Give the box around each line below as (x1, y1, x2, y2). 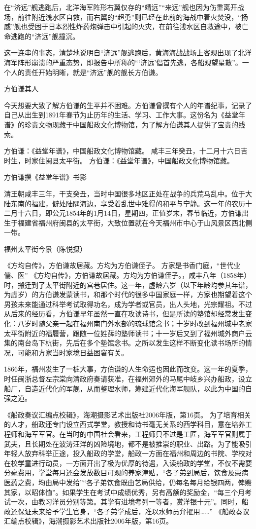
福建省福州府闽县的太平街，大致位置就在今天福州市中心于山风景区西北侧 (17, 217, 252, 227)
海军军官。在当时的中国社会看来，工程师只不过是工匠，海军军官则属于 (24, 428, 252, 439)
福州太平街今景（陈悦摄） (4, 243, 87, 254)
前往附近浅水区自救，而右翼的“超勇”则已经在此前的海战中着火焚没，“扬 (17, 11, 248, 22)
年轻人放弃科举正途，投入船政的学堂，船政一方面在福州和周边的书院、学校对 (4, 448, 252, 458)
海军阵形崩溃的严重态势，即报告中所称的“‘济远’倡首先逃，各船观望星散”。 (4, 57, 242, 67)
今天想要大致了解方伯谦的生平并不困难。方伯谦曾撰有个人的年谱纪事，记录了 (4, 100, 252, 110)
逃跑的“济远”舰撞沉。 (10, 31, 80, 41)
